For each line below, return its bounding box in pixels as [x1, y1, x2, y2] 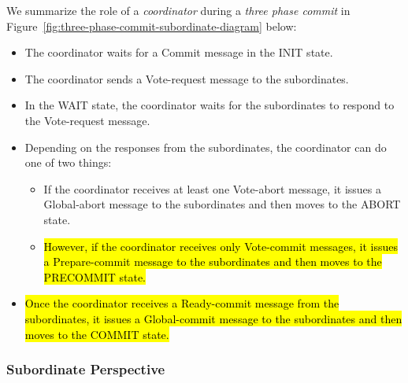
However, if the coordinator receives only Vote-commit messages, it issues [43, 238, 399, 254]
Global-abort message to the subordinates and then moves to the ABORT [43, 196, 401, 212]
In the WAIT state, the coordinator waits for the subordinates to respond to [24, 97, 395, 113]
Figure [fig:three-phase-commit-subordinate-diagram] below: [6, 17, 297, 34]
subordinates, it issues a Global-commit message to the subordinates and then [24, 310, 402, 326]
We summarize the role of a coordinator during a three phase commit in [6, 2, 351, 18]
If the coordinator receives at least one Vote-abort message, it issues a [43, 180, 382, 197]
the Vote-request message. [24, 112, 150, 128]
